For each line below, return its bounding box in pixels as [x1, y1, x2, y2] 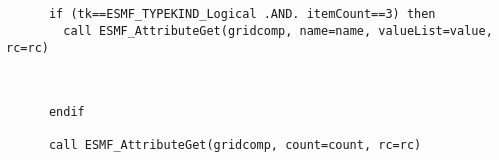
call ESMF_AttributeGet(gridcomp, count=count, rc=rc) [48, 137, 422, 152]
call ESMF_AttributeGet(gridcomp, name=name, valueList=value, [63, 23, 493, 38]
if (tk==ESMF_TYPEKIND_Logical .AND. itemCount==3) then [48, 7, 436, 22]
